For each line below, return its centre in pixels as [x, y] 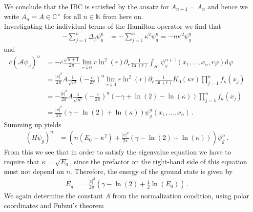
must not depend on [34, 171]
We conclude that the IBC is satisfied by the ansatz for [86, 6]
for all [72, 16]
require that [22, 162]
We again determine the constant [53, 196]
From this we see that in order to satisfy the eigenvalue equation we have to [117, 152]
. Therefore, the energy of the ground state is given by [152, 171]
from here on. [123, 16]
